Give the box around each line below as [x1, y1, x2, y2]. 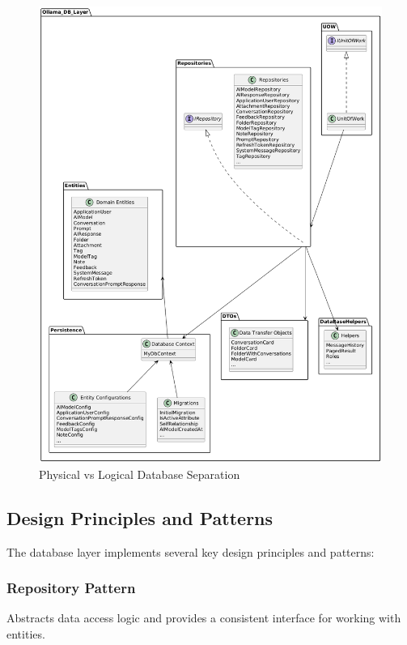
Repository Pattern [6, 578, 136, 598]
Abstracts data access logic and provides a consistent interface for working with [6, 609, 401, 626]
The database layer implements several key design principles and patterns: [6, 543, 375, 560]
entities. [6, 625, 45, 642]
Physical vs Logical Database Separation [39, 465, 240, 482]
